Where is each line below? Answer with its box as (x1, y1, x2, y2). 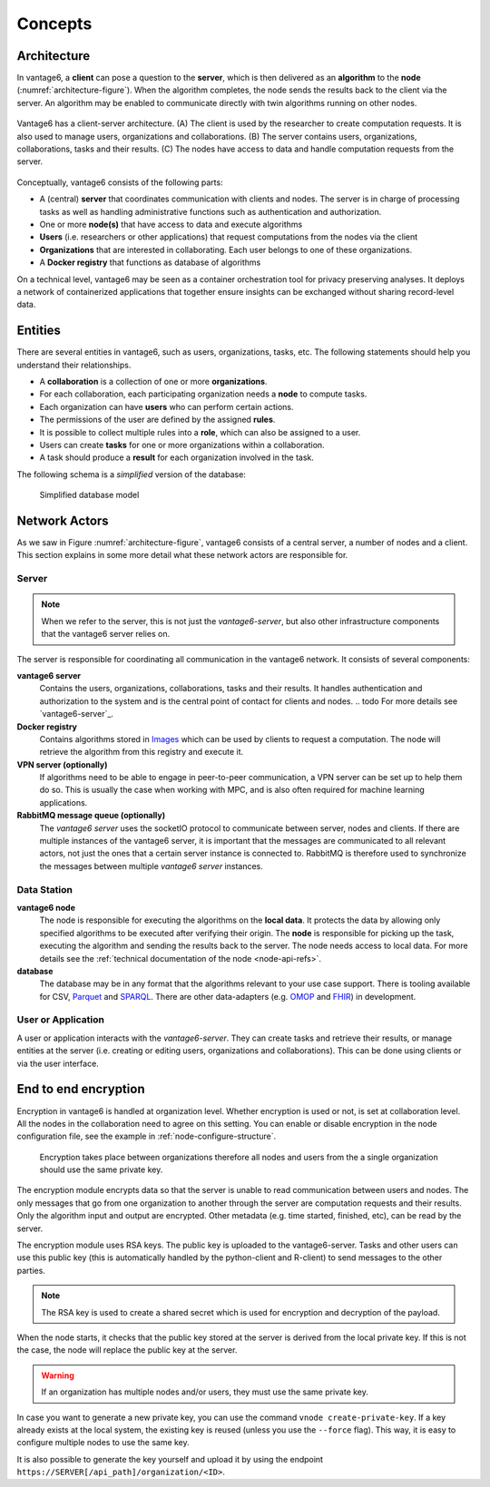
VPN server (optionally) (16, 758, 108, 770)
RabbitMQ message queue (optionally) (16, 810, 166, 821)
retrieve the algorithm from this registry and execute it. (39, 747, 244, 758)
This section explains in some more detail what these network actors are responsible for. (16, 550, 348, 561)
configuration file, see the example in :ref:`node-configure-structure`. (16, 1130, 277, 1142)
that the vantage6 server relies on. (41, 629, 171, 640)
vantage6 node (16, 902, 76, 913)
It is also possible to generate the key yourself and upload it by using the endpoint (16, 1453, 324, 1464)
